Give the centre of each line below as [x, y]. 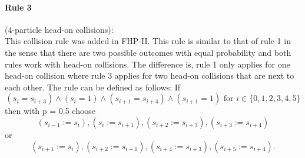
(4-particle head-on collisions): [59, 29]
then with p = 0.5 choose [50, 111]
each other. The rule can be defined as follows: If [93, 87]
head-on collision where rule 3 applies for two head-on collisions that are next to [150, 75]
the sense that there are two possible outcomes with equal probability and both [148, 52]
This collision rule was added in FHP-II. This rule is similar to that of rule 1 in [148, 41]
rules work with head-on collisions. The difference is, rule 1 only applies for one [147, 64]
